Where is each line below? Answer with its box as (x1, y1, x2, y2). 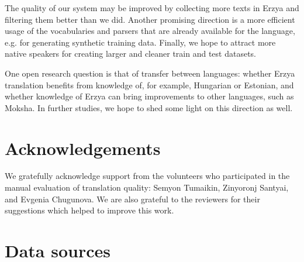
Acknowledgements (5, 136, 161, 160)
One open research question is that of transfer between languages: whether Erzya (5, 67, 295, 79)
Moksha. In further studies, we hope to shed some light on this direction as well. (5, 101, 293, 113)
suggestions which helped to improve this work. (5, 204, 174, 216)
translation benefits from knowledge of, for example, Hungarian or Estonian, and (5, 78, 294, 91)
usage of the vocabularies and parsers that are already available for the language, (5, 25, 295, 37)
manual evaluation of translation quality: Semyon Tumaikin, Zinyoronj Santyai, (5, 181, 289, 194)
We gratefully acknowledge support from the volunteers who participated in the (5, 170, 290, 182)
